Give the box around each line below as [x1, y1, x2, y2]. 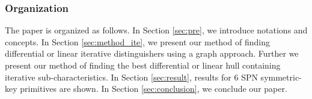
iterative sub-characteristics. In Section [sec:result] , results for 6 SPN [5, 70, 258, 83]
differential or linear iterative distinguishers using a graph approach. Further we [5, 47, 299, 60]
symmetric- [260, 70, 302, 83]
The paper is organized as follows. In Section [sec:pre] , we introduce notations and [5, 24, 308, 36]
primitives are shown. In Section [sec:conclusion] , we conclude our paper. [20, 82, 287, 95]
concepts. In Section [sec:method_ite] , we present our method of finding [5, 35, 270, 48]
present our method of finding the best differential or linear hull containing [5, 59, 281, 71]
